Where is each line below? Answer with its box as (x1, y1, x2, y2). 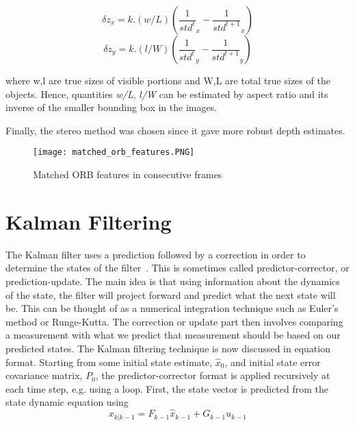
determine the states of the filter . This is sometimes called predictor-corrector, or (5, 260, 350, 275)
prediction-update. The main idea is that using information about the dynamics (5, 273, 340, 288)
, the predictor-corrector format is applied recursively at (95, 368, 330, 382)
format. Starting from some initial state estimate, (5, 354, 213, 369)
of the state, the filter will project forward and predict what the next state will (5, 287, 336, 302)
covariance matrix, (5, 368, 83, 382)
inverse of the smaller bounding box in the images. (5, 100, 218, 114)
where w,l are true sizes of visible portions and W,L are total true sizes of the (5, 73, 330, 87)
